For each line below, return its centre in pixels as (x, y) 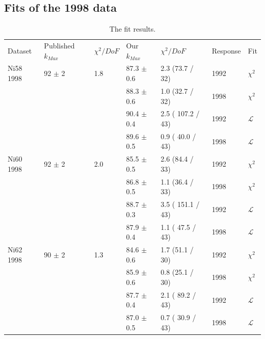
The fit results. (132, 29)
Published (59, 46)
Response (226, 50)
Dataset (20, 50)
